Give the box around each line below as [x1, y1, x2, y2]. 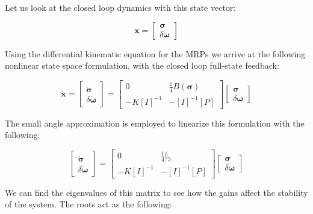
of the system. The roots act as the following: [5, 198, 172, 210]
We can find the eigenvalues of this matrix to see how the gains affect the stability [5, 186, 308, 198]
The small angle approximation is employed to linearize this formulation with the [5, 116, 305, 129]
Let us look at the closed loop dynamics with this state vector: [5, 1, 236, 13]
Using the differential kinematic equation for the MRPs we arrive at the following [5, 47, 306, 60]
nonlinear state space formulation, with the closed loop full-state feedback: [5, 59, 279, 72]
